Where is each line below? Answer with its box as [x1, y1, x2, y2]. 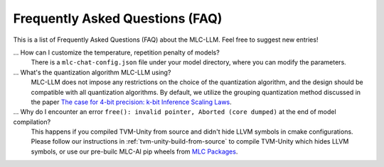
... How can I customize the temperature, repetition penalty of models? [13, 48, 220, 57]
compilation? [13, 117, 51, 126]
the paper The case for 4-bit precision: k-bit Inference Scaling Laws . [31, 98, 233, 106]
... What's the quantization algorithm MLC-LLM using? [13, 68, 171, 76]
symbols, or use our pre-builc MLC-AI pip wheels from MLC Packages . [31, 147, 238, 156]
